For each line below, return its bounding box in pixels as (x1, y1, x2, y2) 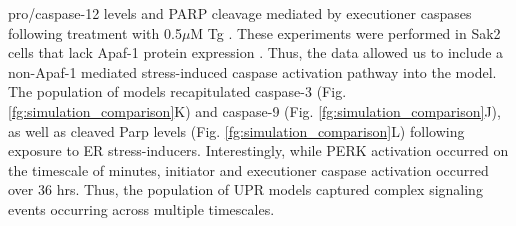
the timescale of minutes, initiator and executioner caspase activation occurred (8, 159, 489, 180)
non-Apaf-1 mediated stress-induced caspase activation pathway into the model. (8, 61, 497, 82)
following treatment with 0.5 (8, 22, 182, 43)
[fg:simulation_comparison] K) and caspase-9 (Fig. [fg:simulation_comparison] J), (8, 100, 501, 121)
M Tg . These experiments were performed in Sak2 (190, 22, 501, 43)
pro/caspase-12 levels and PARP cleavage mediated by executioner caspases (8, 3, 472, 23)
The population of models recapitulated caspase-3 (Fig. (8, 81, 347, 102)
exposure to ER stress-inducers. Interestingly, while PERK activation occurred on (8, 140, 509, 161)
